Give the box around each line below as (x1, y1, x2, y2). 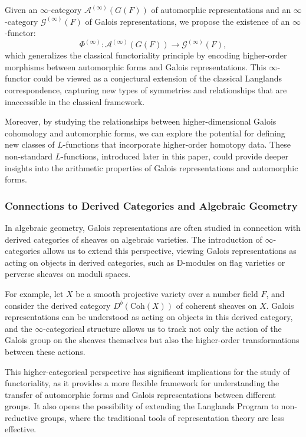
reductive (5, 411, 38, 423)
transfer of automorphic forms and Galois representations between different (5, 388, 277, 400)
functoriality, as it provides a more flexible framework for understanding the (5, 377, 279, 389)
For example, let (5, 287, 64, 299)
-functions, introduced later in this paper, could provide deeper (61, 149, 289, 162)
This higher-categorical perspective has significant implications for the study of (5, 365, 290, 377)
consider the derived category (5, 299, 111, 311)
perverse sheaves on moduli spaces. (5, 268, 131, 280)
